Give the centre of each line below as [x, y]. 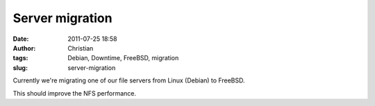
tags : [20, 58]
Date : [21, 39]
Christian [81, 48]
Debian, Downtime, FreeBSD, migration [123, 58]
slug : [20, 68]
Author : [24, 48]
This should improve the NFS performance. [75, 93]
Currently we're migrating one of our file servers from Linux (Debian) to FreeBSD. [129, 80]
